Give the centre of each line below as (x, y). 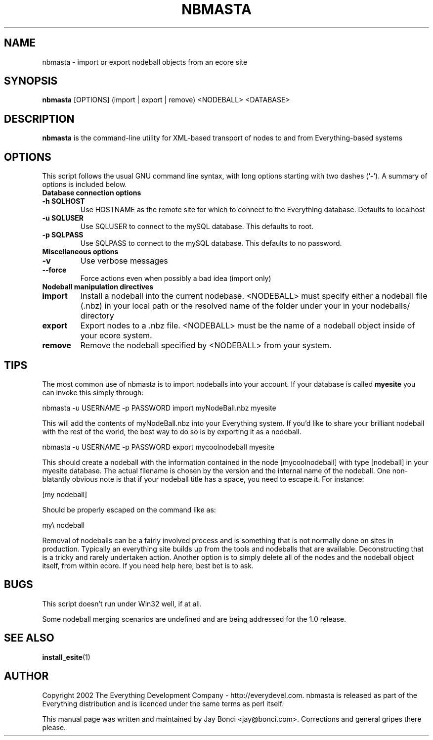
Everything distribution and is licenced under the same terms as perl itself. (163, 703)
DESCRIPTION (39, 119)
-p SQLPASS (63, 235)
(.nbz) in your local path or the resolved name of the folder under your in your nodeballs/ (245, 306)
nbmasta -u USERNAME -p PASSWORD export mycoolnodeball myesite (158, 447)
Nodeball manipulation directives (98, 287)
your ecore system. (116, 336)
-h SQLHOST (64, 201)
